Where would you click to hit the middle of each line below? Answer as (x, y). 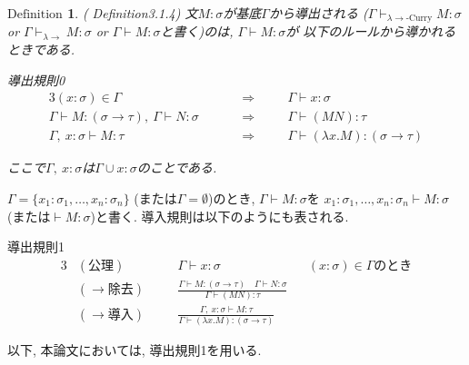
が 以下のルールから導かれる (371, 31)
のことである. (177, 168)
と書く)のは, (197, 31)
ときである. (41, 49)
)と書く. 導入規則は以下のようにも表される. (220, 216)
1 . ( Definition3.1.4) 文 (133, 13)
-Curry (419, 19)
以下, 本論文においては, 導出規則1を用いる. (135, 350)
